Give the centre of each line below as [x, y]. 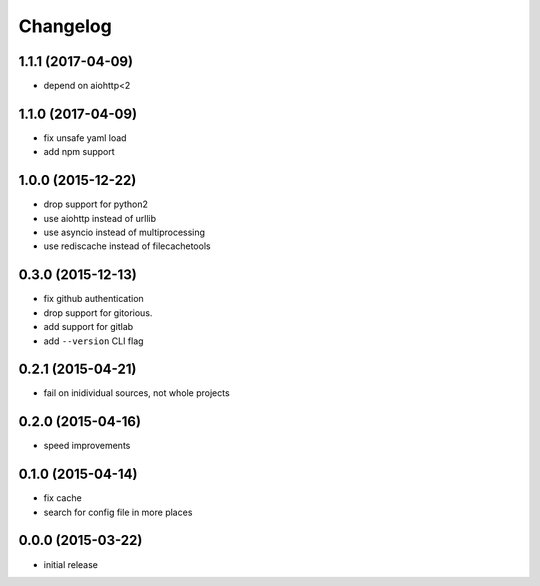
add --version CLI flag [93, 341]
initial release [71, 564]
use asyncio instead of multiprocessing [124, 232]
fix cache [62, 498]
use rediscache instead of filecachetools [127, 246]
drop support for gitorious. [98, 312]
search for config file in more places [118, 512]
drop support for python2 [96, 204]
